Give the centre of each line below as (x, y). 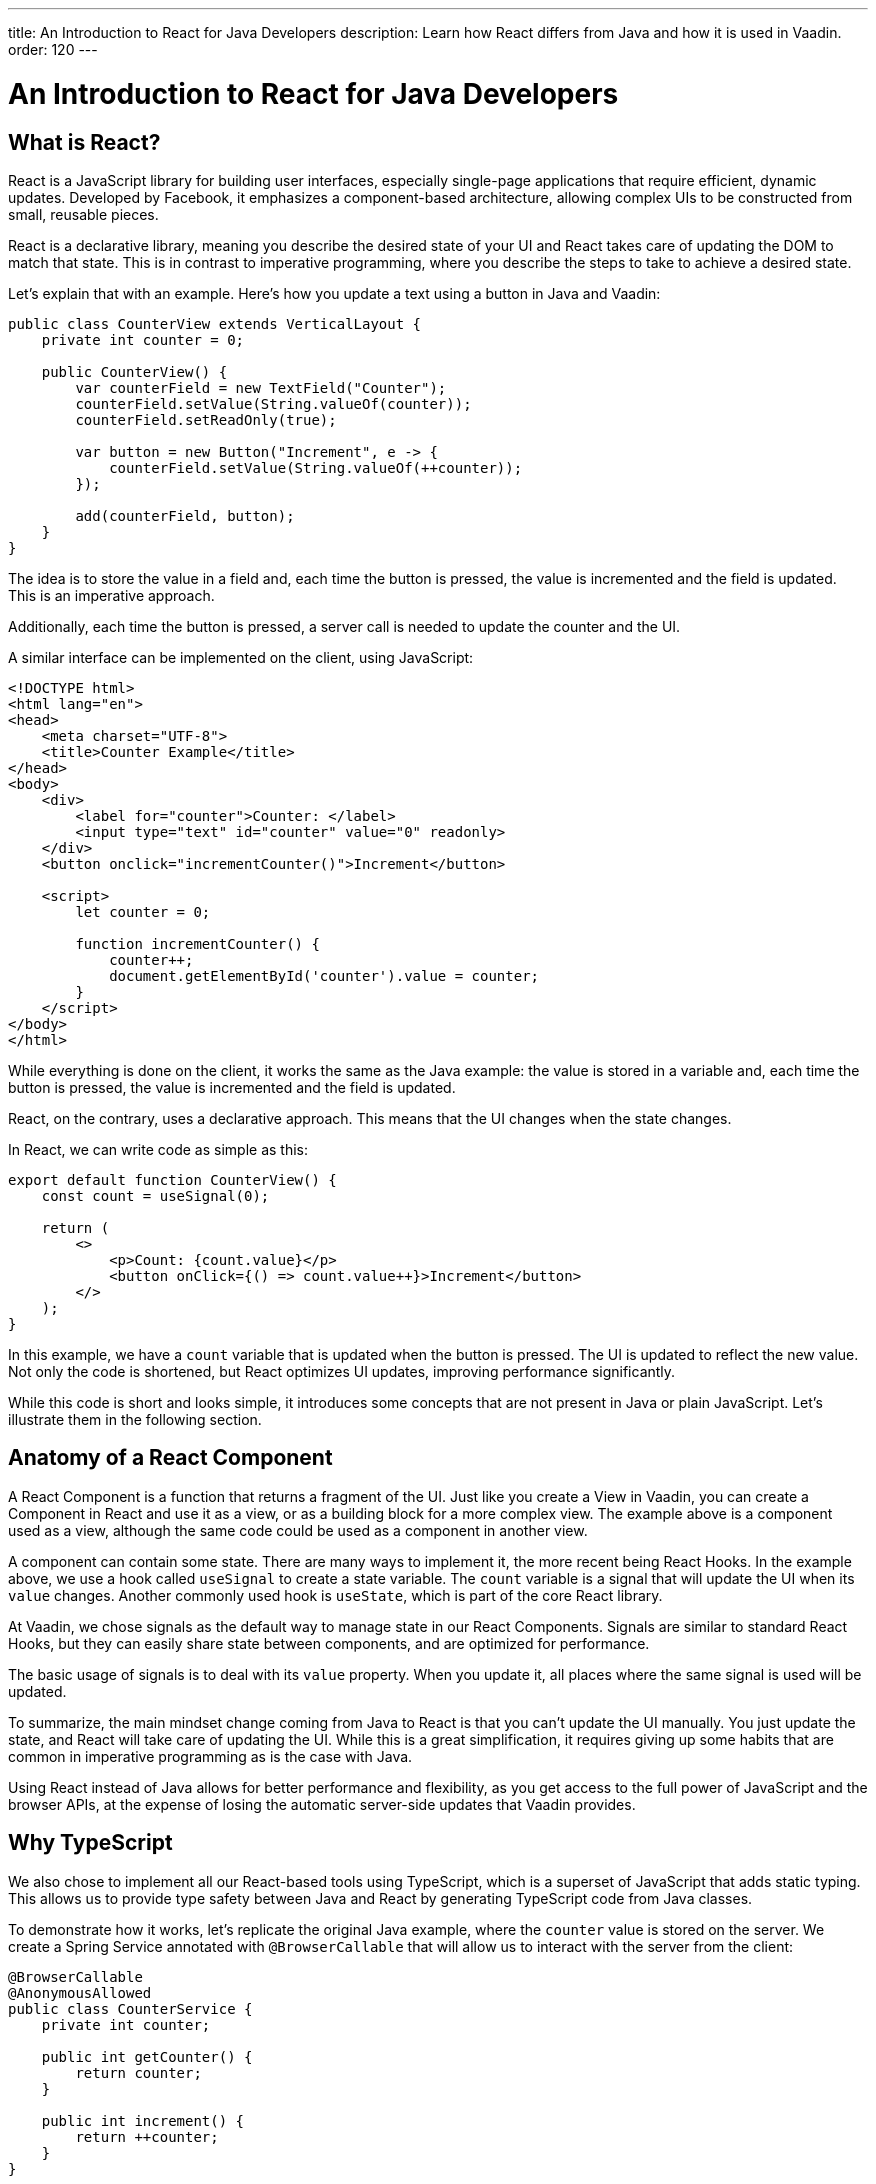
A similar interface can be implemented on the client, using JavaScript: (241, 657)
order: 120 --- (53, 49)
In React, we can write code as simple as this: (158, 1149)
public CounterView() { (134, 371)
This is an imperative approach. (111, 595)
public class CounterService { (130, 2008)
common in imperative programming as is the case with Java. (210, 1756)
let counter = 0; (143, 911)
